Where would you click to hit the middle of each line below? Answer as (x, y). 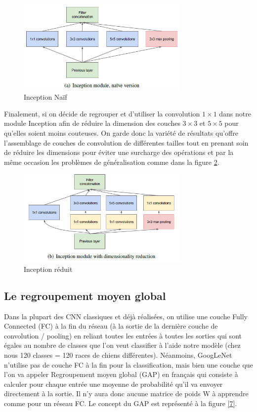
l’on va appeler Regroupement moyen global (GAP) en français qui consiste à (121, 374)
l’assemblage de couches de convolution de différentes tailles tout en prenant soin (126, 142)
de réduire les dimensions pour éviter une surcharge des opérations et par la (119, 152)
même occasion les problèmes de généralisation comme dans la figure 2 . (112, 162)
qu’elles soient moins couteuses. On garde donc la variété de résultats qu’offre (121, 133)
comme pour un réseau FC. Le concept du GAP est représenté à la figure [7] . (121, 403)
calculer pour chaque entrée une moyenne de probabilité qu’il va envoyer (113, 384)
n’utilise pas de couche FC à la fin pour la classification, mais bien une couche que (128, 364)
